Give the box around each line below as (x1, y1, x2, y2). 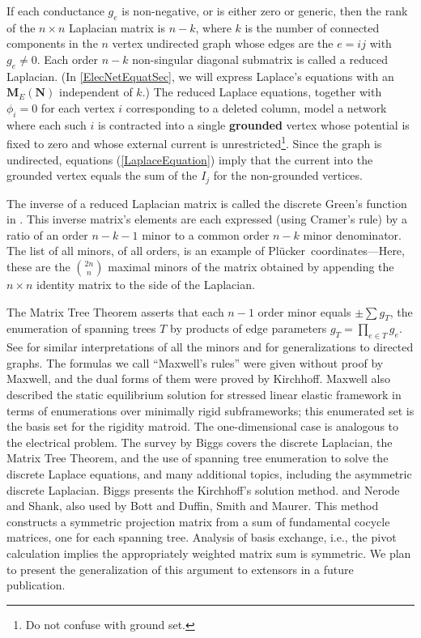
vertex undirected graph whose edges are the (112, 35, 334, 52)
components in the (6, 35, 98, 52)
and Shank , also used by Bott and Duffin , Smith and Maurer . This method (6, 497, 379, 514)
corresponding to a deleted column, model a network (125, 99, 387, 116)
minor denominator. (303, 226, 402, 243)
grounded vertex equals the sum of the (6, 167, 198, 184)
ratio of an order (6, 226, 88, 243)
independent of (59, 83, 133, 100)
